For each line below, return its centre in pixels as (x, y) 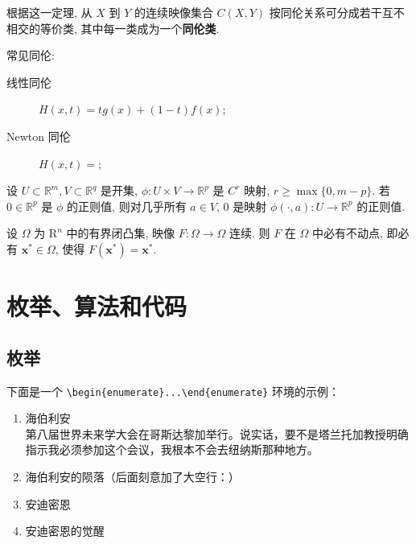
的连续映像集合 (173, 12)
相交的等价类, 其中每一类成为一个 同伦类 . (113, 28)
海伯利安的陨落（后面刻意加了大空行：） (132, 476)
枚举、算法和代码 (97, 306)
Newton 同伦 (39, 136)
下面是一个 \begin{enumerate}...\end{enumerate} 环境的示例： (173, 391)
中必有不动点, (348, 233)
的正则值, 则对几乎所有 (127, 206)
